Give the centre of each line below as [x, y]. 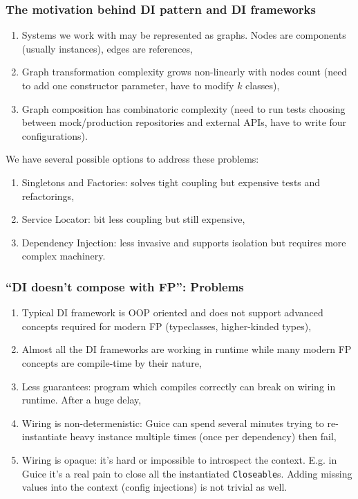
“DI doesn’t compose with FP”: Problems [125, 286]
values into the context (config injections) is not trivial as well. [154, 487]
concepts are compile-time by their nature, [112, 362]
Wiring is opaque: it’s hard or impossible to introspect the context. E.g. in [179, 459]
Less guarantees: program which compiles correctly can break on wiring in [179, 386]
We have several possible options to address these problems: [132, 159]
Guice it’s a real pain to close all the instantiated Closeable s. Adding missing [187, 473]
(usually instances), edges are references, [107, 48]
